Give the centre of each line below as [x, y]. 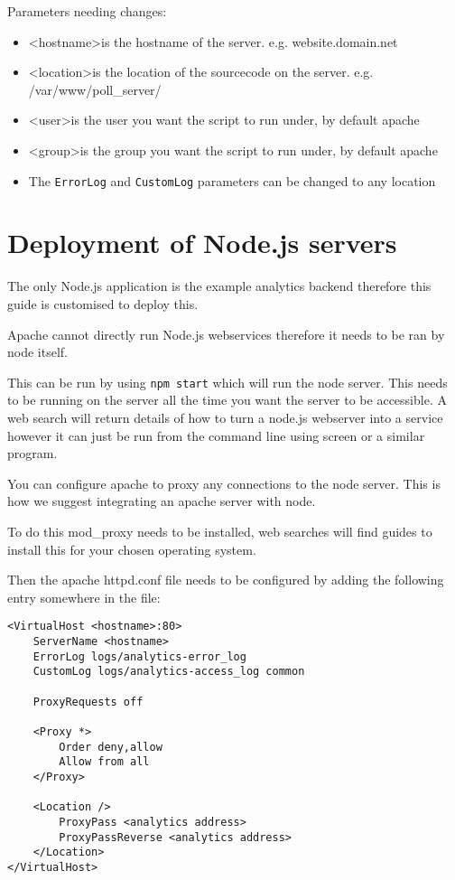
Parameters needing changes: [87, 11]
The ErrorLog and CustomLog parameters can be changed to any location [232, 180]
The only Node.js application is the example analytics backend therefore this [219, 286]
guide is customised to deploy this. [103, 303]
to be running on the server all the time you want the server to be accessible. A [227, 400]
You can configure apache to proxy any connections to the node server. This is [224, 483]
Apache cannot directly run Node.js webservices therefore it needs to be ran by [226, 334]
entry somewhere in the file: [84, 597]
